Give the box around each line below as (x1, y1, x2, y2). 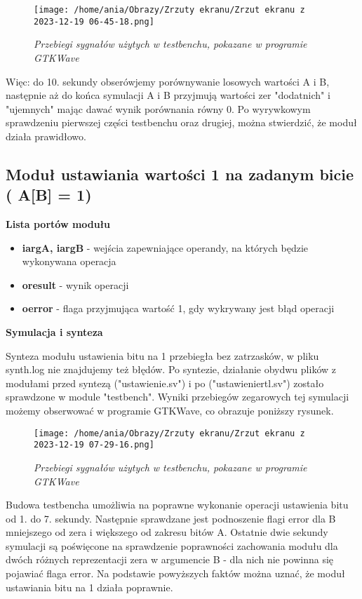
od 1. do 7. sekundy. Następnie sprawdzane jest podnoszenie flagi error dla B (6, 511, 336, 525)
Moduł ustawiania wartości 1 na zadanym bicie (6, 163, 354, 184)
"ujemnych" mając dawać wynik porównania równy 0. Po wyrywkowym (6, 101, 311, 116)
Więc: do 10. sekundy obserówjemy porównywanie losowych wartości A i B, (6, 74, 330, 88)
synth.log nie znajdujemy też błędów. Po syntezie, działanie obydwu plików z (6, 362, 336, 377)
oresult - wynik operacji (22, 277, 129, 292)
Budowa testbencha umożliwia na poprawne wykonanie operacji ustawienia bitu (6, 497, 349, 512)
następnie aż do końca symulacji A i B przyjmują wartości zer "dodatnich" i (6, 88, 330, 102)
